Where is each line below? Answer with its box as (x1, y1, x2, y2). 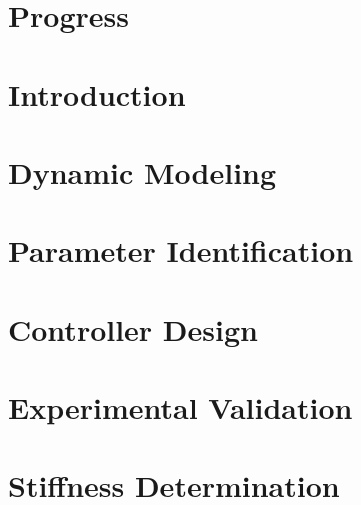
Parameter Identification (8, 230, 354, 271)
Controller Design (8, 308, 258, 349)
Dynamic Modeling (8, 151, 277, 192)
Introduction (8, 73, 186, 114)
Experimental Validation (8, 387, 353, 428)
